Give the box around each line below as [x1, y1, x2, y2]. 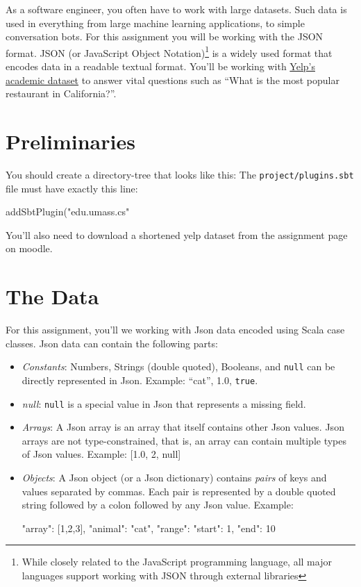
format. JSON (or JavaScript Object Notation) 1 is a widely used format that [6, 43, 333, 60]
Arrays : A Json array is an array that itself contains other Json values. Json [22, 420, 344, 434]
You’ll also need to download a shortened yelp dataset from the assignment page [6, 227, 348, 242]
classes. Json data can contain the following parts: [6, 336, 218, 350]
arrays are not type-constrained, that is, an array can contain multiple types [22, 433, 347, 447]
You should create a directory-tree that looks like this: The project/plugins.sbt [6, 167, 354, 181]
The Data [6, 282, 99, 311]
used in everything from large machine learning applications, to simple [6, 15, 305, 30]
